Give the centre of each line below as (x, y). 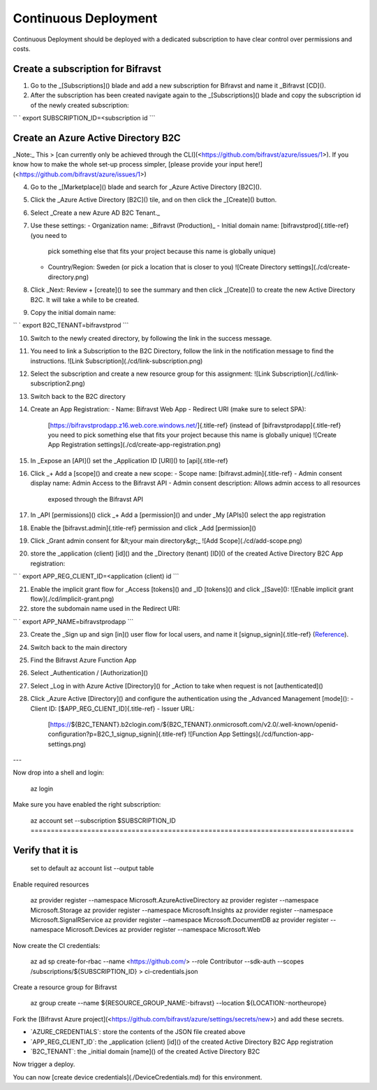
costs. (22, 48)
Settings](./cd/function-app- (273, 734)
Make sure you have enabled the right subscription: (87, 805)
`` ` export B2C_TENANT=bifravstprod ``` (71, 325)
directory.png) (68, 277)
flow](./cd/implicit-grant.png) (72, 599)
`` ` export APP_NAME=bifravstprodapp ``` (73, 621)
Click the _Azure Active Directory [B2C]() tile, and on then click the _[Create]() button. (154, 200)
